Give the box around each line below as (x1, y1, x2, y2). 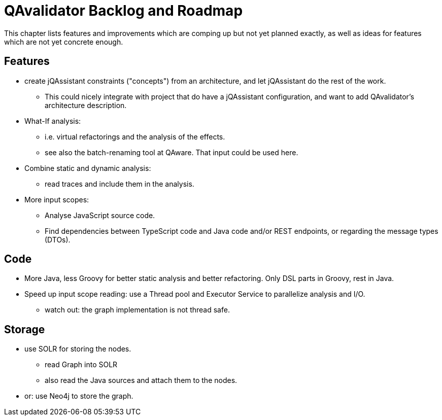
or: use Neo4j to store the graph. (24, 392, 133, 401)
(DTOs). (45, 235, 71, 244)
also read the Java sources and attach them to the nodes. (45, 376, 237, 385)
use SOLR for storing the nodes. (24, 344, 131, 354)
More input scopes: (24, 195, 89, 204)
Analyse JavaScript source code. (45, 211, 155, 220)
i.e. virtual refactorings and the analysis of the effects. (45, 132, 225, 141)
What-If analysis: (24, 116, 81, 125)
